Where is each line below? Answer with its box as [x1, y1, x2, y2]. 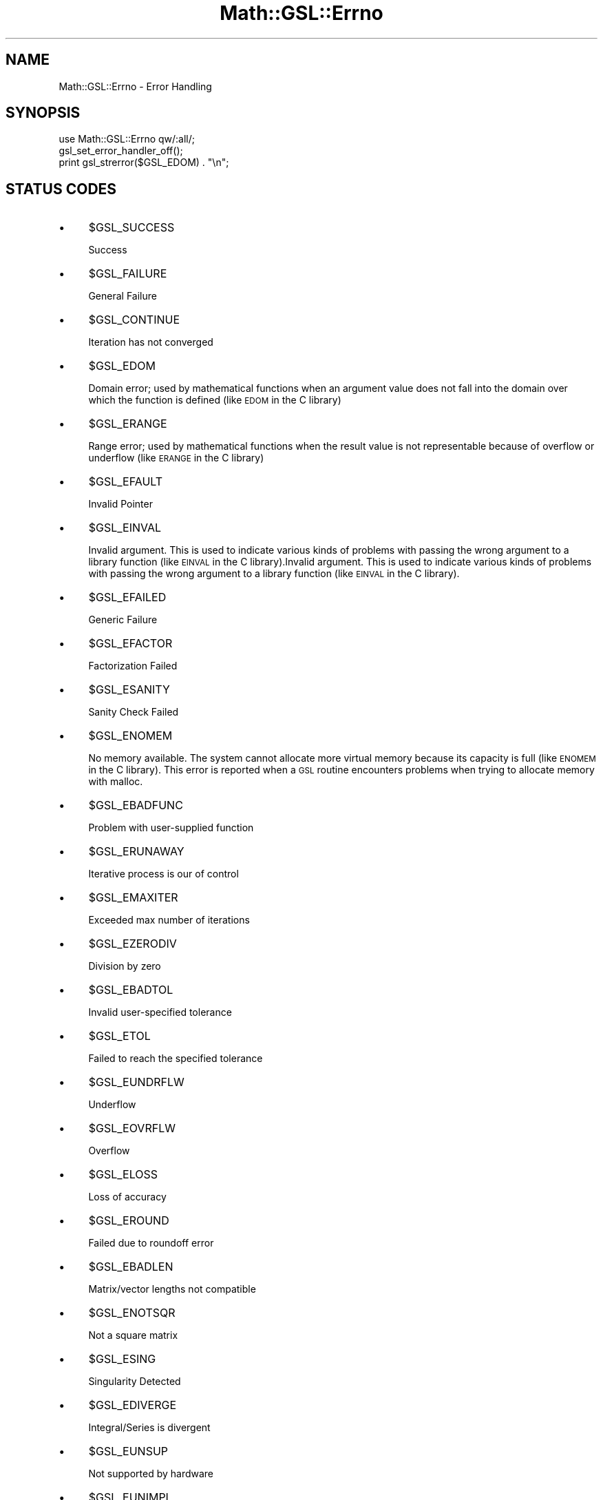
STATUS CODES [6, 180, 117, 198]
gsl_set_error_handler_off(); [59, 145, 183, 157]
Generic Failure [88, 614, 158, 626]
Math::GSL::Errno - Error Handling [59, 80, 212, 92]
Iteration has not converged [88, 336, 213, 348]
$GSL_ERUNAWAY [88, 844, 184, 859]
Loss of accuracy [88, 1191, 167, 1203]
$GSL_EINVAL [88, 521, 162, 535]
